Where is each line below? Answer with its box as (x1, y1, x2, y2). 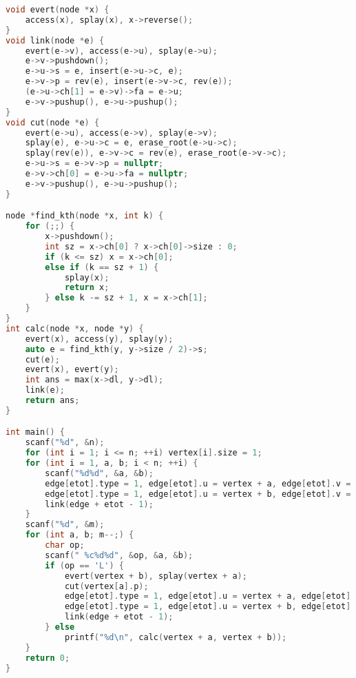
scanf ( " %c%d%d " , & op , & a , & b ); (45, 550, 193, 560)
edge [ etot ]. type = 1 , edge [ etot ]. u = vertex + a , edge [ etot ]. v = (45, 478, 351, 489)
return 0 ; (25, 653, 70, 663)
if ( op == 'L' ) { (45, 560, 124, 571)
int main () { (6, 427, 65, 438)
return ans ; (25, 395, 80, 406)
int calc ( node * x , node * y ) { (6, 323, 144, 333)
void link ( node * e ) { (6, 35, 105, 45)
